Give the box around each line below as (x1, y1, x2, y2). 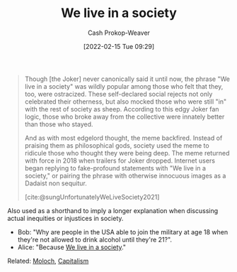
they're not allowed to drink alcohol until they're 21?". (17, 235, 172, 244)
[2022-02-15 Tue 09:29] (83, 42, 154, 50)
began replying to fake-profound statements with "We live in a (24, 163, 207, 172)
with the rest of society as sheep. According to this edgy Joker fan (24, 104, 219, 113)
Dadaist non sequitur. (24, 179, 87, 187)
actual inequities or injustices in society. (7, 214, 124, 222)
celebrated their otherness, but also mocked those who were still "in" (24, 97, 227, 106)
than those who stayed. (24, 119, 93, 129)
